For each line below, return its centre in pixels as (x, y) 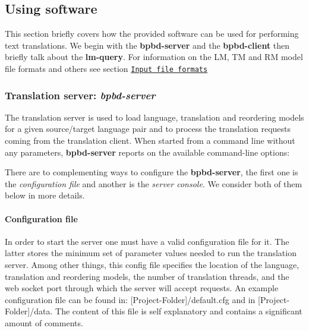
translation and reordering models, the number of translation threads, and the (147, 276)
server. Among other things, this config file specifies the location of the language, (152, 264)
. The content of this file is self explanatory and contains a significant (176, 311)
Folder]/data (28, 311)
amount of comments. (44, 322)
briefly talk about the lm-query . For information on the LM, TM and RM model (154, 57)
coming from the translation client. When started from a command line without (150, 141)
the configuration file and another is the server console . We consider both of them (154, 183)
